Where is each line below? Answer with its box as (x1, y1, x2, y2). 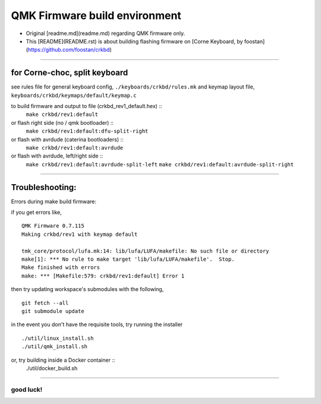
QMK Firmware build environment (11, 9, 181, 22)
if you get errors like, (11, 209, 62, 216)
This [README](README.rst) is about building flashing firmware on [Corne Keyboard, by (26, 37, 243, 45)
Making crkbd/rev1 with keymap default (21, 231, 138, 238)
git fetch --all (21, 299, 69, 306)
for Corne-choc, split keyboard (11, 68, 128, 78)
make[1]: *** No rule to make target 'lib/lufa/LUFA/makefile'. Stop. (21, 256, 235, 263)
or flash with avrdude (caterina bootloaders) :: (11, 135, 124, 143)
